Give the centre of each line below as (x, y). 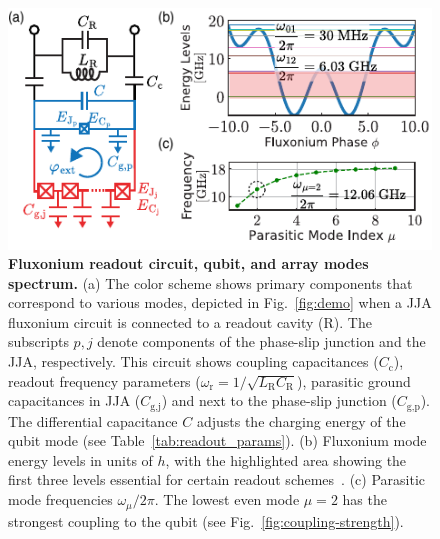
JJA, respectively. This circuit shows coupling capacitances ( (193, 361)
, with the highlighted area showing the (286, 459)
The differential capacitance (93, 420)
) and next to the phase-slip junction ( (279, 400)
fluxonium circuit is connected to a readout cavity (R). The (190, 321)
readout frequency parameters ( (104, 380)
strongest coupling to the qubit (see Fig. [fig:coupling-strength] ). (206, 520)
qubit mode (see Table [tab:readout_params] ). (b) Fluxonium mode (217, 440)
